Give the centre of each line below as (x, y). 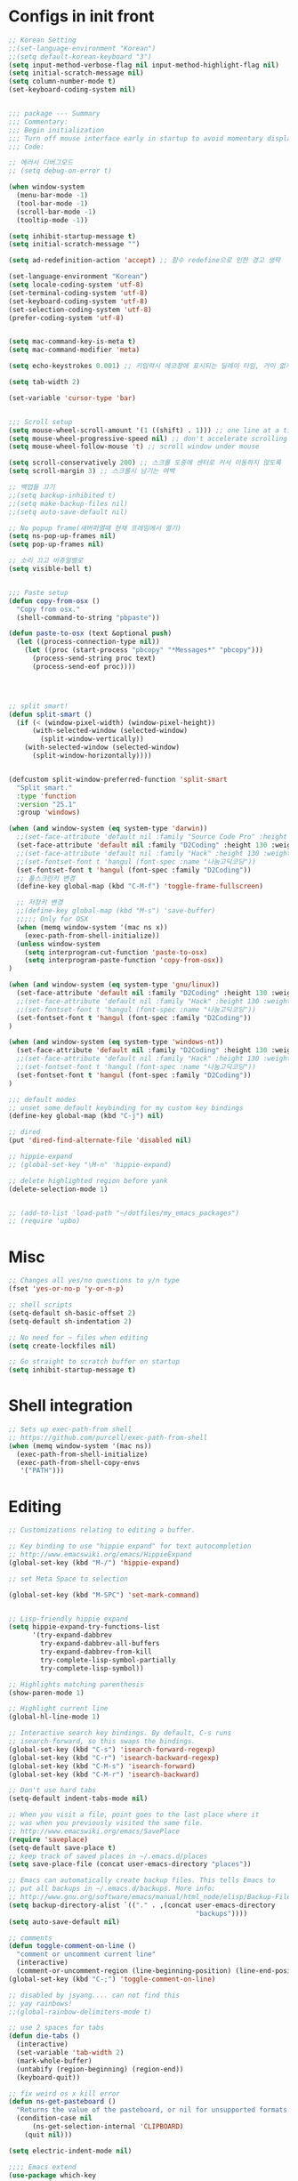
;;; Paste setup (38, 592)
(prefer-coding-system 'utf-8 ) (66, 318)
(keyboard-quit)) (48, 2077)
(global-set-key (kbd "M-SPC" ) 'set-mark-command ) (104, 1595)
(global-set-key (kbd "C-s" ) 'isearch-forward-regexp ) (112, 1750)
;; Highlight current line (58, 1709)
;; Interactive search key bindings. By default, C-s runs (120, 1733)
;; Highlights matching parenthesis (76, 1684)
